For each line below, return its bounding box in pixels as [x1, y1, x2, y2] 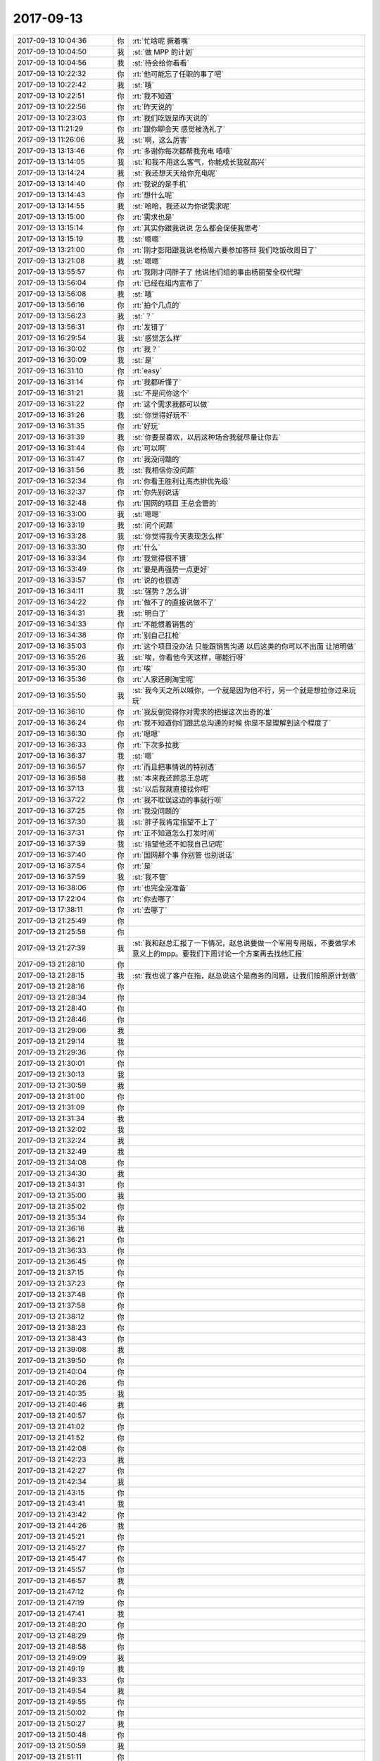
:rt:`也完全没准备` [132, 883, 189, 892]
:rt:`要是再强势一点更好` [132, 564, 210, 574]
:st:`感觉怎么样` [132, 333, 183, 343]
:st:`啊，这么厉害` [132, 135, 190, 144]
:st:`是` [132, 355, 155, 365]
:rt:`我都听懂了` [132, 377, 182, 387]
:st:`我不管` [132, 872, 169, 882]
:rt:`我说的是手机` [132, 179, 189, 189]
